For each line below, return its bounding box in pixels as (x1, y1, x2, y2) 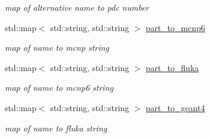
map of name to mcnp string (5, 41, 109, 54)
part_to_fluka (146, 61, 199, 73)
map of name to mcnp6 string (5, 81, 113, 94)
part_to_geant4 (146, 101, 205, 114)
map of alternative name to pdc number (5, 1, 149, 13)
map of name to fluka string (5, 121, 107, 134)
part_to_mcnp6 (146, 21, 205, 33)
